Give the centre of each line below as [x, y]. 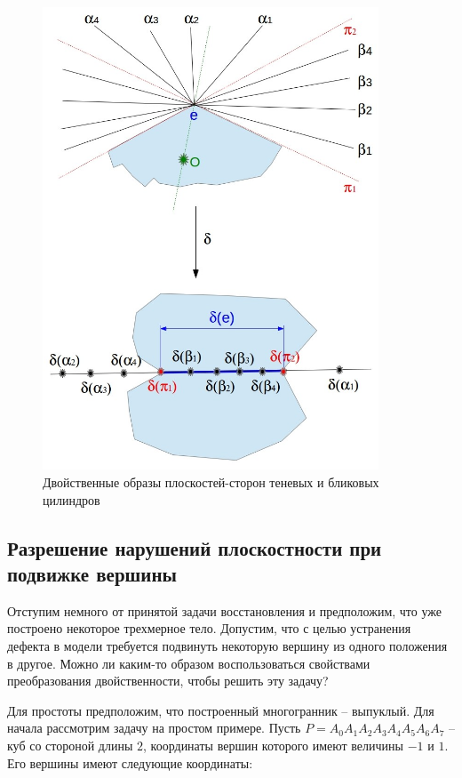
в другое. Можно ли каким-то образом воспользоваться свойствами [189, 663]
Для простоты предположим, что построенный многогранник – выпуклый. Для [221, 710]
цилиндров [72, 499]
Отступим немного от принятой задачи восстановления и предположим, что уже [224, 610]
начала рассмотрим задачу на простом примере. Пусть [154, 728]
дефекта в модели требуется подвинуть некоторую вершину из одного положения [227, 646]
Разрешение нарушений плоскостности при [195, 547]
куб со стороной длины [70, 745]
